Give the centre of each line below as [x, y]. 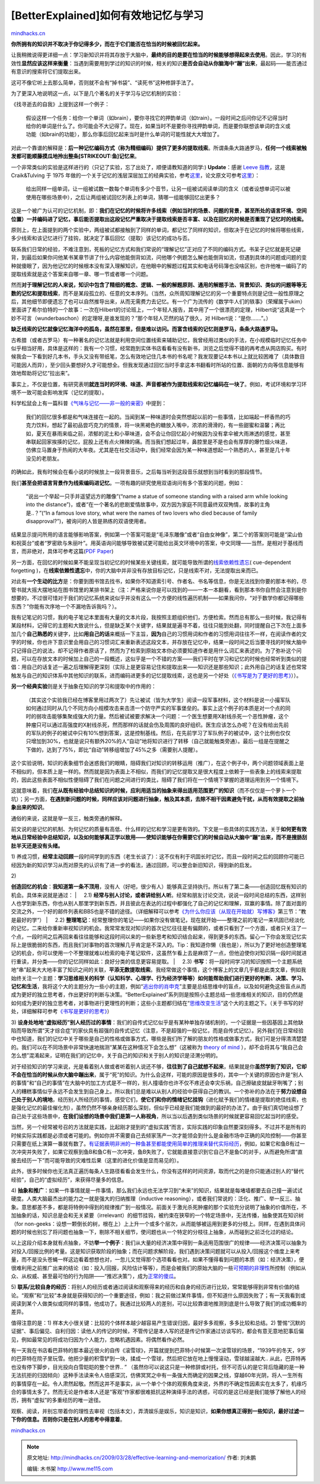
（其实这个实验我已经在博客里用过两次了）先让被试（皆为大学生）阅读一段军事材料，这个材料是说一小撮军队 [158, 700]
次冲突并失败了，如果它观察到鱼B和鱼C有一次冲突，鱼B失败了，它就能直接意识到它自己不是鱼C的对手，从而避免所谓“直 [157, 1152]
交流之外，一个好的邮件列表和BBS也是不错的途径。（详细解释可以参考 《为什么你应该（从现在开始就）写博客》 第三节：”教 [159, 912]
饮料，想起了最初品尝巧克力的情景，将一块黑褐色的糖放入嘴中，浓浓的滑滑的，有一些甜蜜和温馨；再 [158, 425]
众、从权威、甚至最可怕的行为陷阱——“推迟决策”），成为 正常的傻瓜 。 [95, 1276]
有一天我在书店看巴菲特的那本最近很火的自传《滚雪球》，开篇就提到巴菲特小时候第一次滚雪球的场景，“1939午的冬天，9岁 [159, 1350]
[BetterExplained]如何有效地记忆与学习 [107, 15]
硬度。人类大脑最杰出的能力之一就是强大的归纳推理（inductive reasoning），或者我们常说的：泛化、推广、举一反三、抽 [156, 1198]
